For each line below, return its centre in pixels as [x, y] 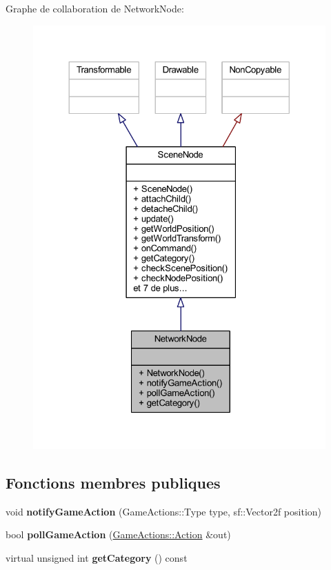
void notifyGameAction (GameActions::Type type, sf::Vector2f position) [164, 511]
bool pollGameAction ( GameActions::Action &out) [118, 534]
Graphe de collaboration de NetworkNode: [95, 8]
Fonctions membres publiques [113, 482]
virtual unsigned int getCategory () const [97, 557]
